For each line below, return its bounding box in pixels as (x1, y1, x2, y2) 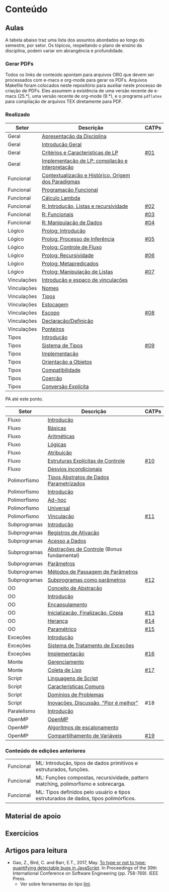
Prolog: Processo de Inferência (42, 235, 115, 243)
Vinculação (47, 513, 74, 520)
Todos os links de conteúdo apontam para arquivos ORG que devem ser (5, 72, 154, 78)
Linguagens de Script (47, 675, 98, 682)
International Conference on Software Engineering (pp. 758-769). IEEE (12, 870, 158, 876)
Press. (12, 876, 26, 882)
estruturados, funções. (35, 765, 90, 772)
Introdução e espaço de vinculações (42, 276, 128, 283)
